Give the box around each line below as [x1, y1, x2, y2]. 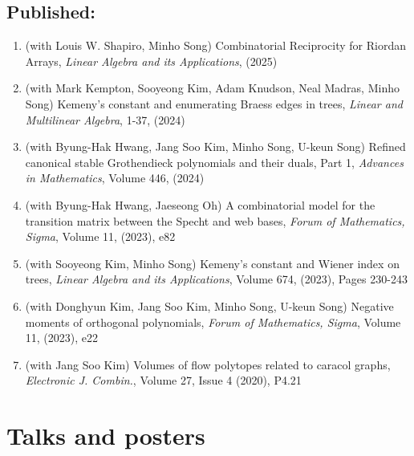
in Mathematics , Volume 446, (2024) [25, 169, 205, 186]
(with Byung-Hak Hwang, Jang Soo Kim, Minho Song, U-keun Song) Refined [25, 138, 406, 155]
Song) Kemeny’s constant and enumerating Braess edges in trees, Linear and [25, 95, 403, 112]
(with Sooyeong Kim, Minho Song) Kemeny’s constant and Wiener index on [25, 254, 400, 271]
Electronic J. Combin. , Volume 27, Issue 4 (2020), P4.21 [25, 372, 302, 389]
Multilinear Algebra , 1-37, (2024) [25, 111, 185, 128]
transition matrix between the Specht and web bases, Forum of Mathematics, [25, 212, 405, 229]
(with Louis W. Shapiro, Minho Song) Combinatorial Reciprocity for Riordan [25, 37, 407, 54]
